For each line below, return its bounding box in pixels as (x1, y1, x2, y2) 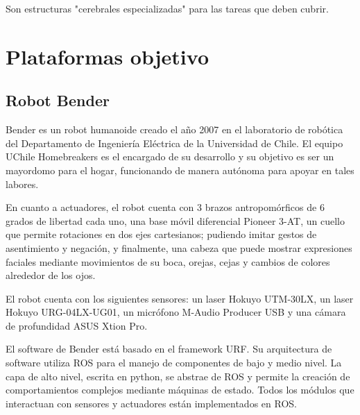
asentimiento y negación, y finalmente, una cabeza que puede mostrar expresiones (6, 240, 352, 255)
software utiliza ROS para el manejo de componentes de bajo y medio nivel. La (6, 355, 342, 370)
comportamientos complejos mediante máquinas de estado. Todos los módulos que (6, 382, 354, 397)
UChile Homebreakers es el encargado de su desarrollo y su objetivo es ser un (6, 149, 334, 164)
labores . (6, 176, 39, 191)
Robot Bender (6, 90, 110, 111)
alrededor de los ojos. (6, 268, 96, 282)
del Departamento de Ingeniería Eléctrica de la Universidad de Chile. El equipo (6, 135, 343, 150)
